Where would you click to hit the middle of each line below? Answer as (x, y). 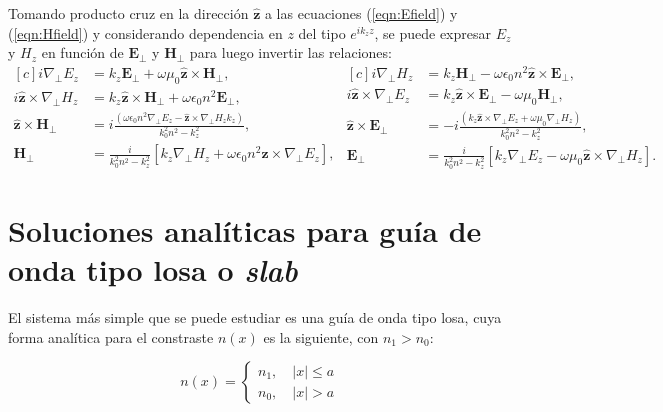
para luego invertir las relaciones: (290, 52)
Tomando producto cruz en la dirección (128, 13)
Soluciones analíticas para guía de (245, 230)
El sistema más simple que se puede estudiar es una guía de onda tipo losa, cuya (255, 317)
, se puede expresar (432, 32)
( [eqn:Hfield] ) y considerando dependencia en (145, 32)
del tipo (322, 32)
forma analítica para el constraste (111, 336)
